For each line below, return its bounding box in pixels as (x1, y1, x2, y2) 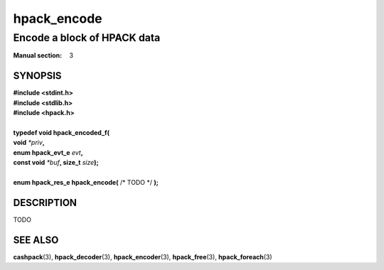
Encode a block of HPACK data (13, 31, 161, 44)
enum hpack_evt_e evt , (13, 148, 83, 156)
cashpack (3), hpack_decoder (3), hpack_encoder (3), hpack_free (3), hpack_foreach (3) (13, 252, 273, 261)
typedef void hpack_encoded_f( (13, 128, 110, 136)
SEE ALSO (13, 234, 59, 246)
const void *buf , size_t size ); (13, 158, 99, 167)
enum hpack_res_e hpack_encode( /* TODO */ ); (13, 178, 159, 186)
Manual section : (13, 51, 63, 60)
